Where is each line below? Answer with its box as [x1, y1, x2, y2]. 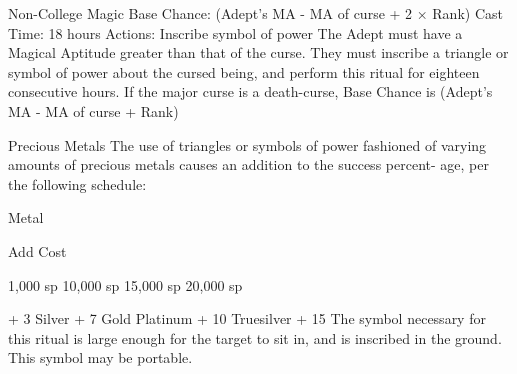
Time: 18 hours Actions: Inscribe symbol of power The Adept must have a [8, 22, 463, 43]
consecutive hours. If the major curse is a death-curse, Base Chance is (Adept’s [8, 81, 493, 102]
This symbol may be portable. [8, 347, 193, 368]
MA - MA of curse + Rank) [8, 100, 179, 121]
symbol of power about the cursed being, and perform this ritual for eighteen [8, 61, 480, 82]
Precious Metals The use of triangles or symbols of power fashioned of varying [8, 134, 487, 155]
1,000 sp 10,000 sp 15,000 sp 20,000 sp [8, 274, 243, 295]
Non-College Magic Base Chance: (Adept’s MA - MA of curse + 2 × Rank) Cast [8, 3, 503, 23]
